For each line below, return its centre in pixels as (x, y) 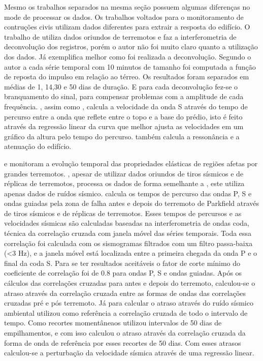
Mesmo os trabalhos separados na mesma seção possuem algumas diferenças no (127, 7)
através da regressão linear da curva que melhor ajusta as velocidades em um (124, 126)
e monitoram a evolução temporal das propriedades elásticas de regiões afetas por (131, 163)
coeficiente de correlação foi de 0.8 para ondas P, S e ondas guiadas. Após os (123, 273)
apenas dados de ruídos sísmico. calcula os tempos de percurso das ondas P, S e (128, 193)
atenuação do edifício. (38, 146)
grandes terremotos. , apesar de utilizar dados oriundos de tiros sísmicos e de (124, 173)
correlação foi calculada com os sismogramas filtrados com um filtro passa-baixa (128, 243)
